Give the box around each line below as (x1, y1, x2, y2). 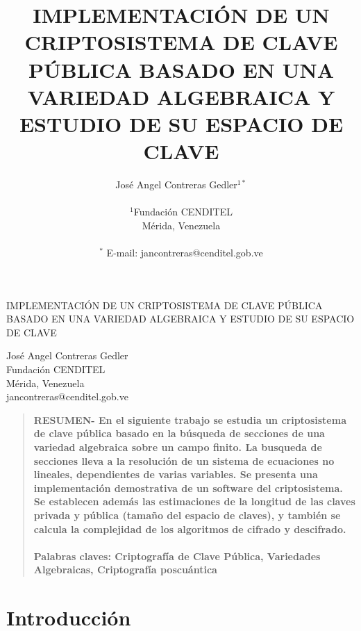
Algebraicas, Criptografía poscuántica (33, 562, 217, 577)
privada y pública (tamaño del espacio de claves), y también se (33, 507, 341, 522)
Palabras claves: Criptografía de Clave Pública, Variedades (33, 548, 321, 563)
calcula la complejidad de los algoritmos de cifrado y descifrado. (33, 521, 346, 536)
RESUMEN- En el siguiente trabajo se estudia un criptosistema (33, 412, 346, 427)
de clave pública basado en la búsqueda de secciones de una (33, 426, 325, 441)
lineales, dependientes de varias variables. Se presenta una (33, 467, 318, 482)
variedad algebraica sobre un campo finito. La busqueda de (33, 439, 322, 454)
